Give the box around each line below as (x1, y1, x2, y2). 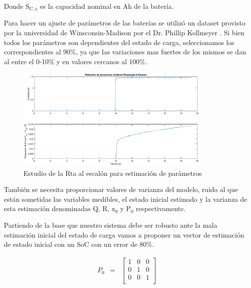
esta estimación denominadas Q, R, (4, 203, 109, 214)
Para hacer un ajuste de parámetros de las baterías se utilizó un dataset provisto (4, 18, 246, 28)
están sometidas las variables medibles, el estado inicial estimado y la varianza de (4, 193, 248, 204)
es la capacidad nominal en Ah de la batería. (40, 1, 174, 11)
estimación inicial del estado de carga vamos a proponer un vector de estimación (4, 229, 244, 240)
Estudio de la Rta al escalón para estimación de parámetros (23, 168, 202, 178)
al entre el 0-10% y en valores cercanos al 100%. (4, 56, 147, 66)
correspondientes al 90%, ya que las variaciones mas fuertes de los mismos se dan (4, 47, 246, 57)
